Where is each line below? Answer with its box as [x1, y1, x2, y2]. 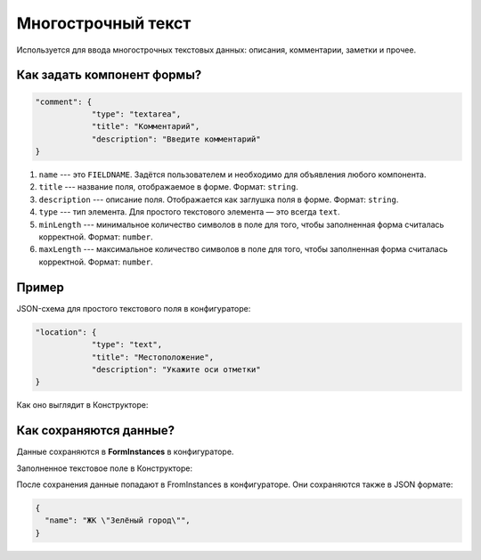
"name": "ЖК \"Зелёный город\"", [45, 515, 191, 525]
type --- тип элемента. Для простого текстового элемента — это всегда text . [38, 207, 340, 217]
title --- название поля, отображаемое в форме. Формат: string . [38, 182, 298, 192]
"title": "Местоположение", [91, 352, 214, 362]
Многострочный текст [16, 13, 192, 33]
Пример [16, 280, 64, 295]
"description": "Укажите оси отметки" [91, 364, 262, 374]
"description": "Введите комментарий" [91, 134, 262, 144]
